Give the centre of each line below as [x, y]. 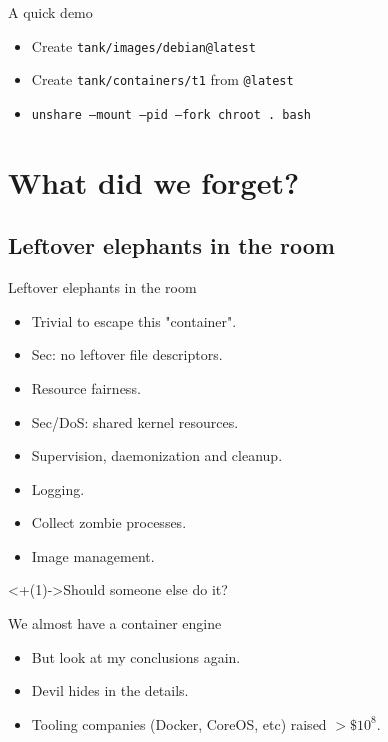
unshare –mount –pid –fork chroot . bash [171, 114]
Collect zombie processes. [109, 522]
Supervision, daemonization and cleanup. [157, 455]
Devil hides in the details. [110, 690]
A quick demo [50, 12]
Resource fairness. [86, 387]
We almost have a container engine [115, 623]
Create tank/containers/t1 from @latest [162, 79]
